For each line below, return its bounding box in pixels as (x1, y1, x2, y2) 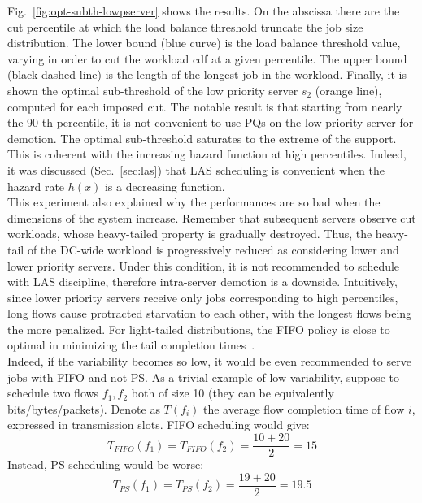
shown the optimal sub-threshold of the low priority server (7, 81, 298, 98)
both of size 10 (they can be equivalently (131, 384, 334, 401)
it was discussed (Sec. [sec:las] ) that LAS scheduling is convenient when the (7, 161, 385, 178)
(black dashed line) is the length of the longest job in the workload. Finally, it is (7, 66, 407, 83)
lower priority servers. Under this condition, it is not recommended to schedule (7, 257, 400, 274)
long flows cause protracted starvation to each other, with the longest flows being (7, 305, 412, 322)
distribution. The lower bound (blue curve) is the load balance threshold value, (7, 34, 401, 51)
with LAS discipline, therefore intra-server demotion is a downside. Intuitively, (7, 273, 398, 290)
